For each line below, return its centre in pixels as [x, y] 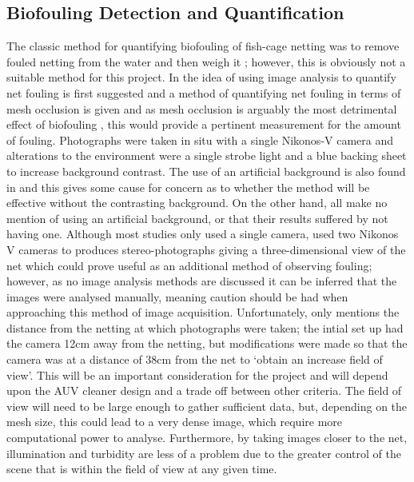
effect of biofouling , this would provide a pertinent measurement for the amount [204, 124]
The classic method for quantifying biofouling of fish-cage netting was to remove [203, 46]
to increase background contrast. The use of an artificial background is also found [206, 171]
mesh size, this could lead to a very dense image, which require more [175, 422]
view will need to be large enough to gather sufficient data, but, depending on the [207, 406]
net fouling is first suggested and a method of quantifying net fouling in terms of [204, 92]
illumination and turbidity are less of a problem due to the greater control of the [204, 453]
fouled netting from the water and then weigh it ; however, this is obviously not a [206, 61]
